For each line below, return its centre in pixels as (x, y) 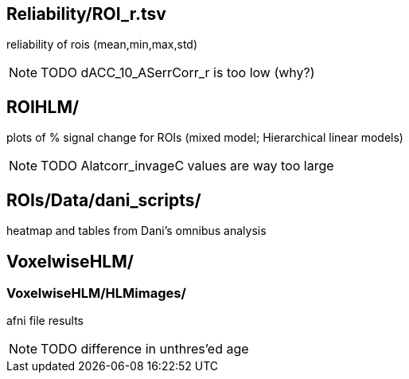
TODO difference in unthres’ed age (145, 349)
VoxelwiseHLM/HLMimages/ (96, 293)
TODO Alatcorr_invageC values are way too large (187, 166)
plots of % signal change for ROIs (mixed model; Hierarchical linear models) (205, 138)
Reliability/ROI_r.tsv (86, 14)
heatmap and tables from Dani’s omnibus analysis (136, 231)
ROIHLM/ (43, 107)
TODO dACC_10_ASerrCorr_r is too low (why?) (178, 73)
